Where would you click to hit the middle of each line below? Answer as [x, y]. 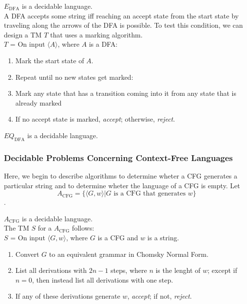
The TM [17, 228]
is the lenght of [178, 270]
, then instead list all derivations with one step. [103, 279]
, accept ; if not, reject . [160, 296]
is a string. [163, 237]
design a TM [23, 34]
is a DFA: [103, 44]
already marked [38, 102]
